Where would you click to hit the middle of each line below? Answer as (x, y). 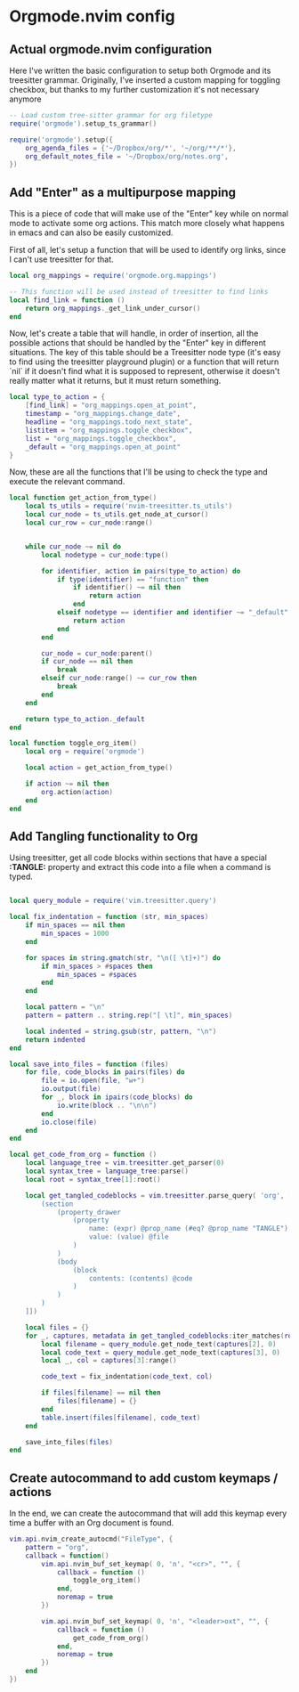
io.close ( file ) (69, 1122)
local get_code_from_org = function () (83, 1155)
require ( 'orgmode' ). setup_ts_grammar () (83, 123)
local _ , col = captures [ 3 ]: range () (109, 1361)
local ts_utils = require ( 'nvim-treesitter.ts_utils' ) (129, 506)
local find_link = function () (67, 300)
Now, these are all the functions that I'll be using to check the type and (139, 472)
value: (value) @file (129, 1237)
